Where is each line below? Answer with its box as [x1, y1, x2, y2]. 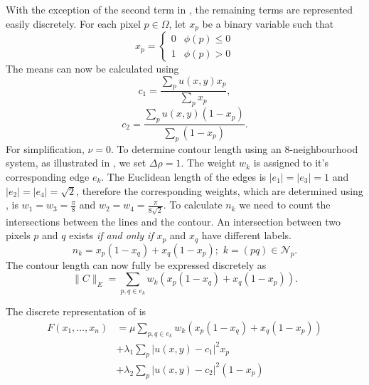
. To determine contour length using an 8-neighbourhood [111, 141, 358, 156]
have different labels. [201, 228, 292, 243]
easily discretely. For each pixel [6, 16, 141, 31]
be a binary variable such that [202, 16, 334, 31]
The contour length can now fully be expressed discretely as [6, 257, 267, 272]
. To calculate [163, 197, 223, 212]
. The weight [181, 155, 236, 170]
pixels [6, 228, 31, 243]
